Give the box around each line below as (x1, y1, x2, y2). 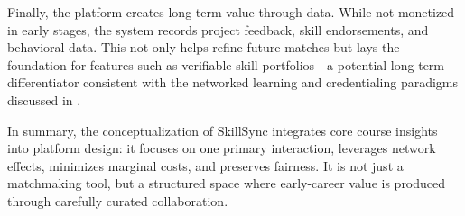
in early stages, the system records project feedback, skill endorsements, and (7, 20, 429, 39)
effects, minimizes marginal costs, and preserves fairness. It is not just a (7, 156, 404, 175)
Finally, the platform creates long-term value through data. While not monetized (7, 3, 455, 21)
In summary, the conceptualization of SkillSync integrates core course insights (7, 121, 438, 139)
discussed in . (7, 90, 81, 109)
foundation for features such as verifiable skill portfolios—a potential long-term (7, 55, 445, 74)
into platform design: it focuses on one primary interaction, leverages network (7, 139, 436, 157)
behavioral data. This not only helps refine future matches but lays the (7, 38, 400, 57)
